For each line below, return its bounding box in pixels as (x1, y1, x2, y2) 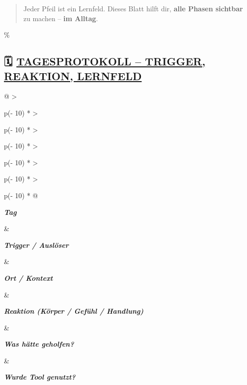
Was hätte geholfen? (4, 339, 74, 349)
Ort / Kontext (4, 272, 53, 283)
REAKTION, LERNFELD (4, 68, 142, 83)
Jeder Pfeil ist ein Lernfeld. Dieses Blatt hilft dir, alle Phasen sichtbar (23, 3, 243, 13)
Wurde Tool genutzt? (4, 372, 76, 382)
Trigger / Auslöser (4, 239, 69, 250)
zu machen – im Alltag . (23, 13, 98, 23)
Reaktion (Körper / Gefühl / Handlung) (4, 306, 144, 316)
